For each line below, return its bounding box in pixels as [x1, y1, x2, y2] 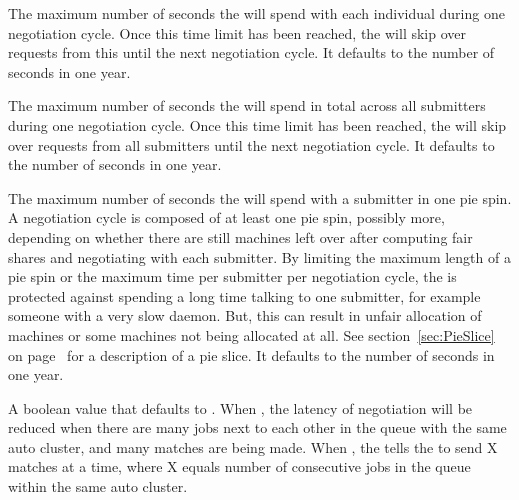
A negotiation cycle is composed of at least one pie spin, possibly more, [8, 207, 445, 228]
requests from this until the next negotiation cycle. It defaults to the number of [8, 42, 495, 63]
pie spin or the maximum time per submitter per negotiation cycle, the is [8, 266, 457, 287]
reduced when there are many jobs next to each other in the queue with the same [8, 417, 507, 438]
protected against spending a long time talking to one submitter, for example [8, 285, 481, 306]
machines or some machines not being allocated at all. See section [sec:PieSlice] [8, 324, 495, 345]
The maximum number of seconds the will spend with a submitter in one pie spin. [8, 187, 512, 208]
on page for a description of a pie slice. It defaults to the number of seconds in [8, 344, 495, 365]
